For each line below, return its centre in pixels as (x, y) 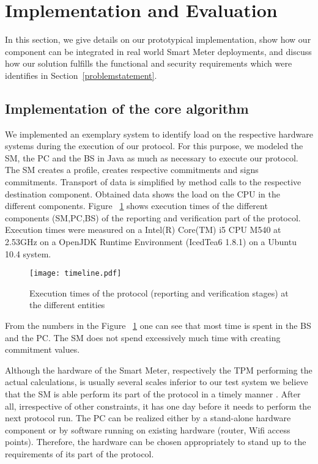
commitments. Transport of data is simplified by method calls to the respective (153, 182)
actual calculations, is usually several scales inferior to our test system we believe (157, 382)
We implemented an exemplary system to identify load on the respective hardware (159, 134)
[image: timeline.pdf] (76, 274)
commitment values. (43, 349)
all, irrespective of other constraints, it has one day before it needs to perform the (158, 406)
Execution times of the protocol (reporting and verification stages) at (159, 293)
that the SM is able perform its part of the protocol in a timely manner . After (153, 394)
